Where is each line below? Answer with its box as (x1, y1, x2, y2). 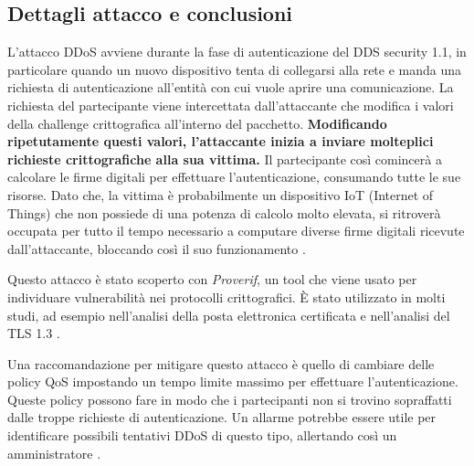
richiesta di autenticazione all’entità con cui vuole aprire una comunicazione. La (7, 78, 454, 97)
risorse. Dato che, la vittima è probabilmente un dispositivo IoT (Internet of (7, 185, 434, 204)
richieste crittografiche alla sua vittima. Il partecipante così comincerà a (7, 149, 442, 168)
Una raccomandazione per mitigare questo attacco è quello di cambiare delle (7, 354, 435, 373)
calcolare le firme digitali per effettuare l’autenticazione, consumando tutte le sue (7, 167, 461, 186)
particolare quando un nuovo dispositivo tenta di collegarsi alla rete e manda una (7, 59, 462, 79)
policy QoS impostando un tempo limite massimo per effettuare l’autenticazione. (7, 372, 458, 391)
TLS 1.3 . (7, 323, 60, 343)
